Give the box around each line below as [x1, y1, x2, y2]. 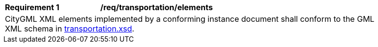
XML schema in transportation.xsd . [5, 24, 135, 33]
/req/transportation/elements [100, 2, 213, 12]
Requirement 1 [5, 2, 59, 12]
